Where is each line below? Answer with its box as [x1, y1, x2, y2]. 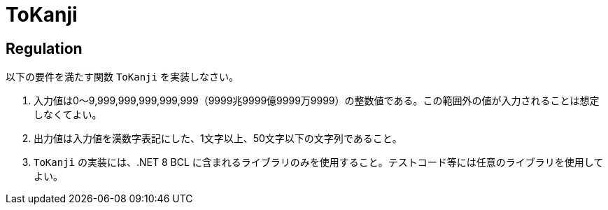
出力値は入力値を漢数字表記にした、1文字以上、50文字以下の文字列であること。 [34, 132, 402, 145]
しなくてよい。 [34, 108, 102, 121]
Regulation [6, 39, 83, 57]
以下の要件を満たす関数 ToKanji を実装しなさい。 [6, 71, 239, 83]
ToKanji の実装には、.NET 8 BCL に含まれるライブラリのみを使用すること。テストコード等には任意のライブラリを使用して [34, 156, 604, 169]
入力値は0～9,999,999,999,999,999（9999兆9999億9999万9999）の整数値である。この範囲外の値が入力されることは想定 [34, 94, 600, 107]
